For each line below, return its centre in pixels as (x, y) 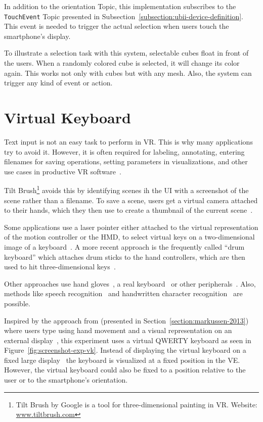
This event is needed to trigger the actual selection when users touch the (117, 26)
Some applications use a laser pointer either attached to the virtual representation (131, 227)
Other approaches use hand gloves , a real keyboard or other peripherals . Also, (130, 283)
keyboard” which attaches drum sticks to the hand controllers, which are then (125, 256)
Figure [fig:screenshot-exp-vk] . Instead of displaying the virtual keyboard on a (125, 350)
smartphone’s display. (37, 36)
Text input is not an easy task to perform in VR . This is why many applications (128, 141)
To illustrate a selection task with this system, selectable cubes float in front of (126, 53)
